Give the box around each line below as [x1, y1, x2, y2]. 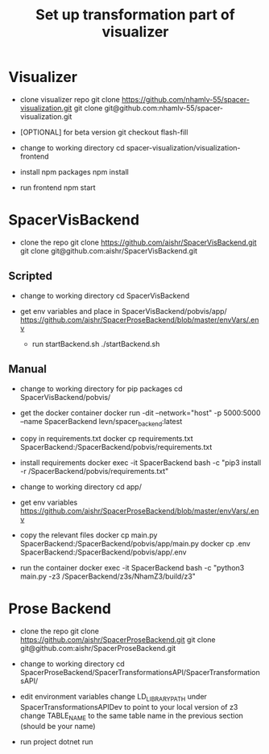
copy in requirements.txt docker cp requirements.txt [19, 434, 193, 443]
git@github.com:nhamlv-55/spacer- [104, 103, 224, 113]
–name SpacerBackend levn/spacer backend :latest [19, 416, 183, 428]
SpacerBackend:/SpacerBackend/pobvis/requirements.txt [19, 443, 213, 452]
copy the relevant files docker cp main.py [19, 530, 158, 540]
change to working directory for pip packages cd [19, 384, 183, 393]
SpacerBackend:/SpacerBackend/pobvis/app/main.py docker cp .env [19, 539, 251, 549]
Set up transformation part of [35, 6, 235, 24]
